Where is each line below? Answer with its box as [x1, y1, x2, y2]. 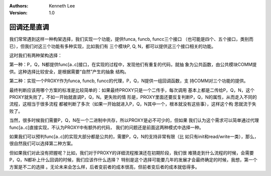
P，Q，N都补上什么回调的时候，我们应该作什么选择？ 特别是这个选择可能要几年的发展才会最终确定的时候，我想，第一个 [9, 157, 258, 163]
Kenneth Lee [49, 3, 75, 9]
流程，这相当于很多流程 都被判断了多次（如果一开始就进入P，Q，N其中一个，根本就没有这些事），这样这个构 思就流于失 [9, 101, 257, 107]
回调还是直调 [9, 23, 49, 32]
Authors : [9, 3, 29, 9]
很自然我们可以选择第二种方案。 [9, 140, 75, 146]
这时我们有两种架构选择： [9, 53, 62, 59]
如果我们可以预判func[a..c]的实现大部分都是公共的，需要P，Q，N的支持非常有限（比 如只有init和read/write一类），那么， [9, 133, 259, 139]
